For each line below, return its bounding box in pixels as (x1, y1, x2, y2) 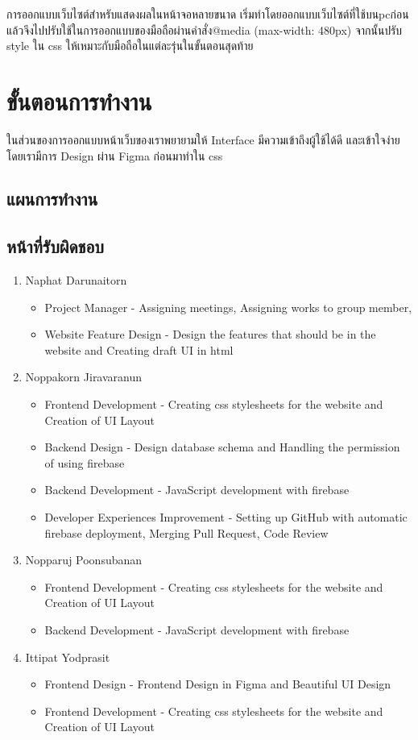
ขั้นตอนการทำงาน (6, 84, 152, 117)
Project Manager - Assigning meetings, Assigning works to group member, (44, 298, 412, 315)
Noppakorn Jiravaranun (25, 368, 143, 385)
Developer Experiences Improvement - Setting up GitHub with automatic (44, 509, 408, 526)
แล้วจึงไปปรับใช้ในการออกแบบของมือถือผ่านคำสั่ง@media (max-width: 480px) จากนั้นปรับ (6, 21, 403, 38)
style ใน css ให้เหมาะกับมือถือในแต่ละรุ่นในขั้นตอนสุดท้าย (6, 37, 254, 54)
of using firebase (44, 454, 125, 471)
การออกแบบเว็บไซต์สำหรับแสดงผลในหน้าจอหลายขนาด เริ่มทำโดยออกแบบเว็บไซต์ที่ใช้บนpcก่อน (6, 6, 409, 22)
